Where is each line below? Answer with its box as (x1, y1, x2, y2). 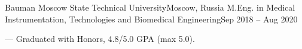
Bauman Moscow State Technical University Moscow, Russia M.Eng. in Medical (5, 1, 295, 13)
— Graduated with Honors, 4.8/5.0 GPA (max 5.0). (5, 32, 195, 45)
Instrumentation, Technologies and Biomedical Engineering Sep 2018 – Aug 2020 (5, 12, 298, 25)
